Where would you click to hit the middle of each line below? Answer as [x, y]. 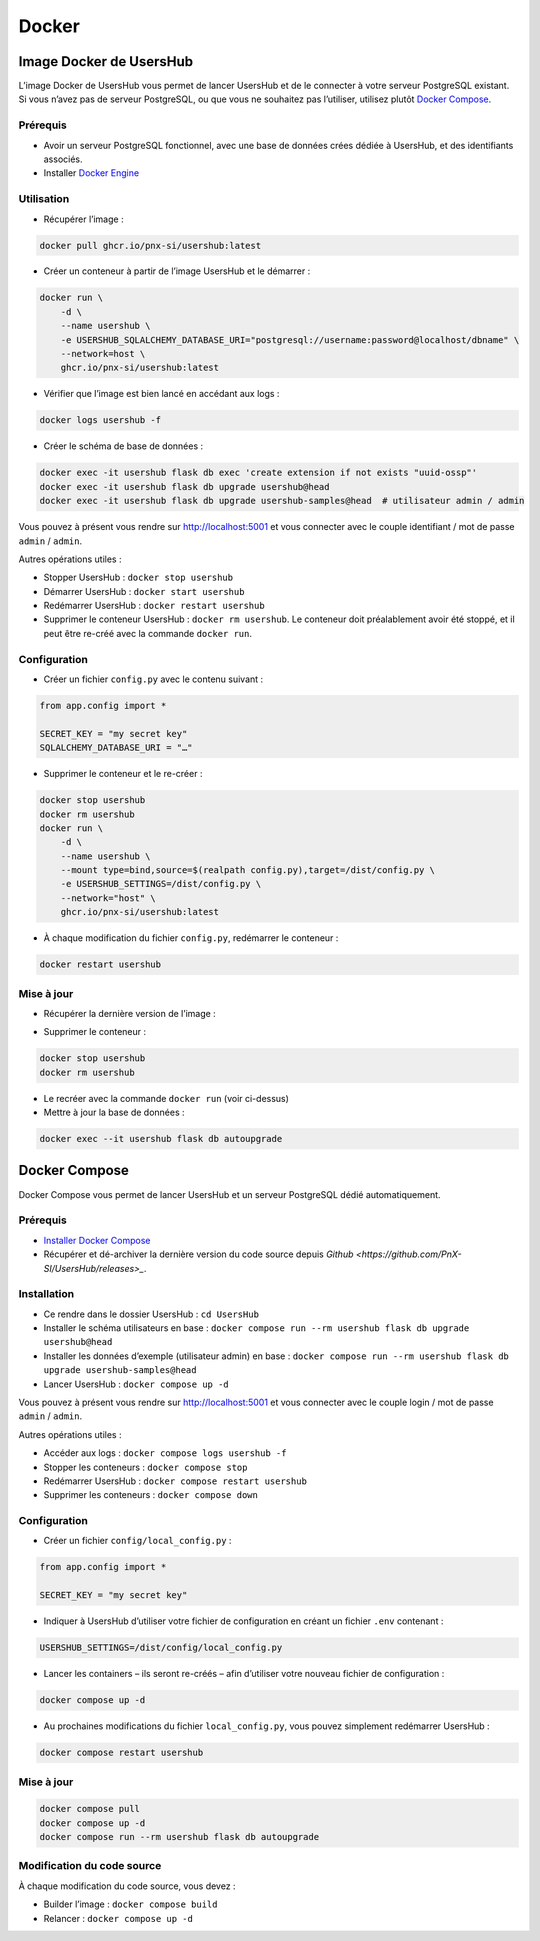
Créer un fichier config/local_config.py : [137, 1541]
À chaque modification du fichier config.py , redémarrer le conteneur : [191, 938]
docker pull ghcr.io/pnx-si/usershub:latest [150, 245]
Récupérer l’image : [83, 219]
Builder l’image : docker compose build [130, 1904]
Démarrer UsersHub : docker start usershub [144, 591]
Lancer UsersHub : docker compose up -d [136, 1384]
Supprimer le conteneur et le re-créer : [123, 774]
